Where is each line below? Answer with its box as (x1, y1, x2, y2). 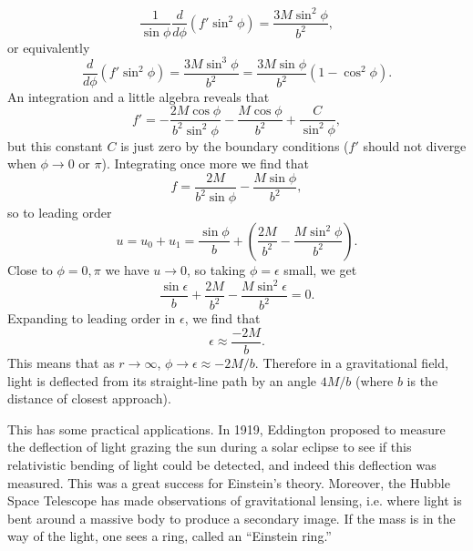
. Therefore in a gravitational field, (254, 353, 448, 372)
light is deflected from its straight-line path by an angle (7, 371, 317, 390)
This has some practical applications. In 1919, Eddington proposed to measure (7, 419, 446, 438)
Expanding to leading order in (7, 309, 176, 328)
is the (406, 371, 438, 390)
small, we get (283, 260, 357, 279)
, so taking (187, 260, 246, 279)
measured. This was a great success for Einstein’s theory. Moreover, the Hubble (7, 473, 450, 492)
